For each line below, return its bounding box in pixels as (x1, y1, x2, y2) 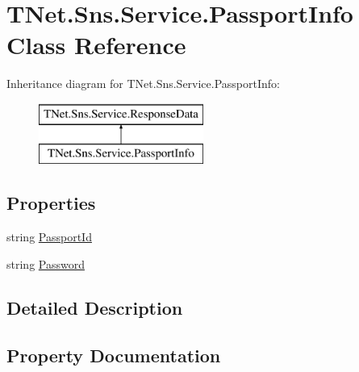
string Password (6, 255, 85, 272)
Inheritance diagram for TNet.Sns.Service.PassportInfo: (6, 75, 280, 92)
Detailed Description (6, 295, 183, 320)
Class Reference (6, 28, 186, 61)
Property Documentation (6, 342, 221, 367)
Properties (6, 190, 96, 215)
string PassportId (6, 228, 92, 245)
